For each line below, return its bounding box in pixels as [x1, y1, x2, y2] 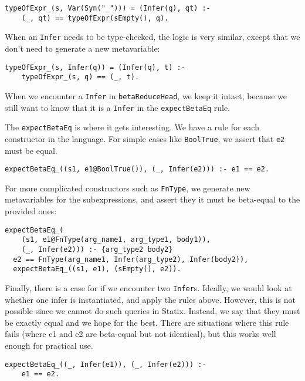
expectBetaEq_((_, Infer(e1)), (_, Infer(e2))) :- [5, 360, 206, 369]
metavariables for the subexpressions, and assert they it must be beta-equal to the [5, 193, 300, 205]
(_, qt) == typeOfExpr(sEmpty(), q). [21, 14, 169, 22]
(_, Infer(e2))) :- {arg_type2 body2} [21, 245, 173, 254]
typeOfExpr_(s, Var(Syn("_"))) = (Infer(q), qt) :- [5, 4, 211, 12]
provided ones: [5, 205, 57, 217]
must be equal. [5, 144, 57, 156]
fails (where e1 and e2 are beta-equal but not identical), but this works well [5, 328, 276, 340]
